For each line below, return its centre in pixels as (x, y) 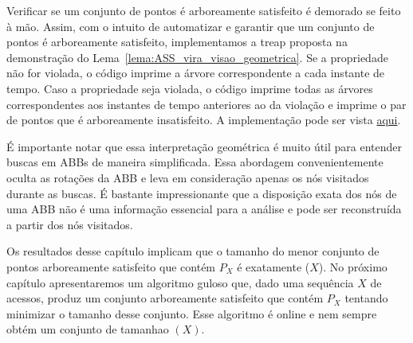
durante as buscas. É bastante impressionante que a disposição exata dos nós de (202, 193)
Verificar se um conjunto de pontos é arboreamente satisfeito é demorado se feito (204, 10)
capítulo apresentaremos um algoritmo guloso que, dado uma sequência (180, 282)
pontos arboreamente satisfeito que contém (111, 266)
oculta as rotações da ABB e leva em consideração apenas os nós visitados (188, 177)
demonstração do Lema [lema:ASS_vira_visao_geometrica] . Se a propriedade (197, 57)
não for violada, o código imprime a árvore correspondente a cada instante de (196, 73)
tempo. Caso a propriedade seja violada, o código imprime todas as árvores (190, 88)
